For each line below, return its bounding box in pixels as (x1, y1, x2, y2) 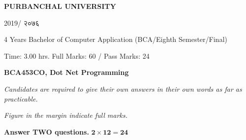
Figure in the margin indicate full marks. (4, 110, 128, 120)
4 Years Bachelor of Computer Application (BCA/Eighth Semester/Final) (4, 34, 227, 44)
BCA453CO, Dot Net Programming (4, 67, 129, 77)
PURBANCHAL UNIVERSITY (4, 1, 116, 11)
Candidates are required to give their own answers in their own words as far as (4, 83, 242, 94)
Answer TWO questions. (4, 126, 89, 137)
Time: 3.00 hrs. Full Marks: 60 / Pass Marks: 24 (4, 50, 150, 61)
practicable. (4, 93, 38, 104)
